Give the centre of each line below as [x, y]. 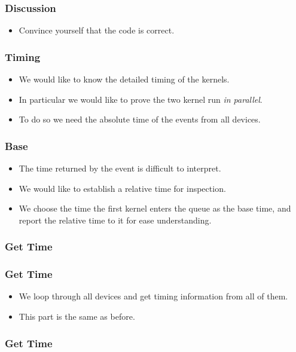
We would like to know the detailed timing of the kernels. [124, 79]
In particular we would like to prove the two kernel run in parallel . [141, 99]
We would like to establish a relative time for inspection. [122, 188]
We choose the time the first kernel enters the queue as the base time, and [155, 208]
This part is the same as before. [77, 316]
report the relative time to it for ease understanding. [115, 220]
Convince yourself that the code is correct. [97, 30]
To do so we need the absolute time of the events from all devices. [140, 119]
